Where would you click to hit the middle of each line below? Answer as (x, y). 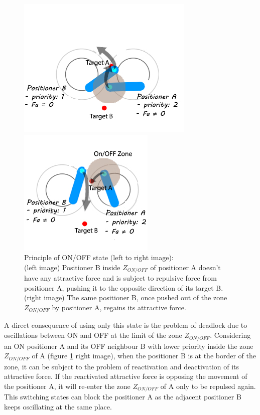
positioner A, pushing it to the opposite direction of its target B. (124, 287)
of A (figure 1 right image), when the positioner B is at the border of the (144, 356)
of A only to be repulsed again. (208, 386)
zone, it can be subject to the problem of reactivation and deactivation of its (122, 366)
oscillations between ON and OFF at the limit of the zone (93, 335)
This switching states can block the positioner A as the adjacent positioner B (123, 397)
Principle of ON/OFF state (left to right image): (99, 257)
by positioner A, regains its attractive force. (119, 307)
